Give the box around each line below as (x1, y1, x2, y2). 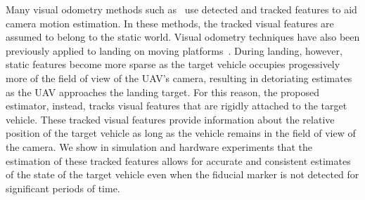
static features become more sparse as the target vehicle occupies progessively (6, 57, 340, 72)
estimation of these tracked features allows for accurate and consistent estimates (6, 153, 351, 168)
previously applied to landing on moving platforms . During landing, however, (6, 43, 342, 58)
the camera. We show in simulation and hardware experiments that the (6, 139, 312, 154)
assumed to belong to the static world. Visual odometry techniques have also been (6, 29, 360, 44)
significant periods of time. (6, 180, 120, 195)
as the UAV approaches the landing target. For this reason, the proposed (6, 84, 320, 99)
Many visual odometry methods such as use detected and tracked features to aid (6, 2, 357, 16)
